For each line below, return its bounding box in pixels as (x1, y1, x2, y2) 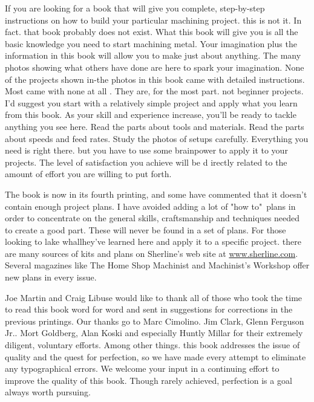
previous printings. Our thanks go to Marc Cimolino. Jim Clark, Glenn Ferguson (5, 314, 304, 327)
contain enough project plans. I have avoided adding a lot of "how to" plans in (5, 199, 296, 212)
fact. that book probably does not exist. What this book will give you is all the (5, 25, 298, 38)
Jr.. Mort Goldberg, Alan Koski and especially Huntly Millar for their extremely (5, 326, 303, 339)
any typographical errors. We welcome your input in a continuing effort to (5, 362, 280, 375)
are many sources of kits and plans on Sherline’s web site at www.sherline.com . (5, 247, 298, 259)
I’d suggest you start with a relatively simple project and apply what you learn (5, 96, 298, 109)
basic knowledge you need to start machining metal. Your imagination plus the (5, 37, 297, 50)
